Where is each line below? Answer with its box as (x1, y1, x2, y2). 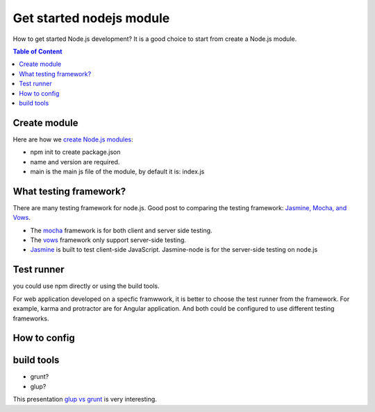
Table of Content (12, 47, 62, 55)
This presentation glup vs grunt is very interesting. (12, 395, 158, 404)
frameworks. (12, 314, 49, 323)
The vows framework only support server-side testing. (30, 236, 187, 244)
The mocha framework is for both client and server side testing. (30, 226, 212, 234)
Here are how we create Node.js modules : (12, 135, 133, 144)
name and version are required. (30, 157, 120, 166)
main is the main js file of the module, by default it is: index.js (30, 167, 205, 175)
